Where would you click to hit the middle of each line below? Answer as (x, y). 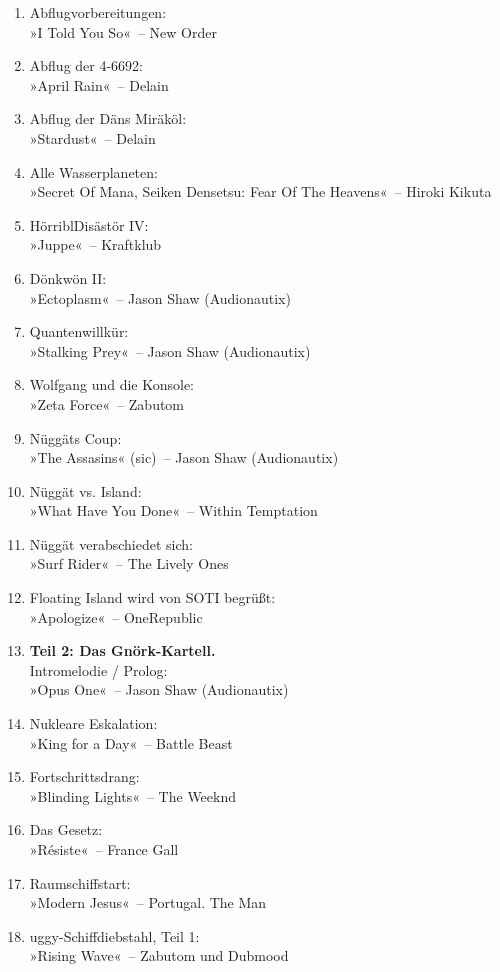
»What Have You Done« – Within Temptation (173, 510)
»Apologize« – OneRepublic (116, 616)
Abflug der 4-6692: (86, 65)
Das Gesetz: (66, 829)
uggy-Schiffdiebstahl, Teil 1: (114, 935)
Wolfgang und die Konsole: (112, 384)
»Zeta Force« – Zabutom (107, 403)
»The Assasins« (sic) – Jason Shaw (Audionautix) (184, 457)
